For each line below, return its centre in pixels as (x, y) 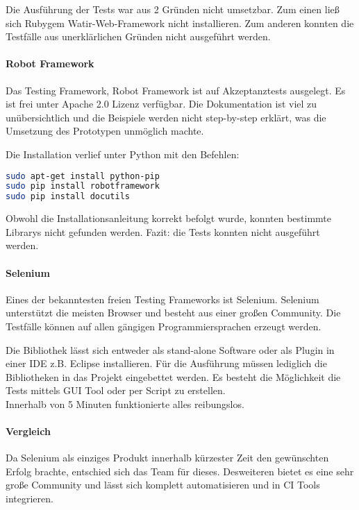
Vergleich (28, 431)
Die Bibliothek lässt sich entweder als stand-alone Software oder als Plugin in (170, 349)
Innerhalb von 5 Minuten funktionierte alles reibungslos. (125, 403)
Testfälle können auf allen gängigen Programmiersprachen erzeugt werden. (164, 326)
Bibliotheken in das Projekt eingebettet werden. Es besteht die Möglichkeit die (173, 376)
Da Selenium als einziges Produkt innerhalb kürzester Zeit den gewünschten (167, 458)
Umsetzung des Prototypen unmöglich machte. (105, 131)
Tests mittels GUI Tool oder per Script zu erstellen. (116, 390)
